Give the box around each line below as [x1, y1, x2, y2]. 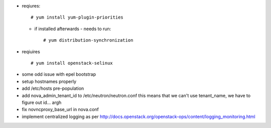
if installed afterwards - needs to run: [34, 26, 111, 32]
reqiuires [22, 48, 40, 55]
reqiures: [22, 3, 41, 9]
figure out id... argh [22, 99, 62, 105]
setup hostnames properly [22, 78, 77, 84]
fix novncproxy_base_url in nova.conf [22, 106, 99, 112]
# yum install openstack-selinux [31, 60, 113, 66]
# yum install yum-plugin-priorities [31, 15, 124, 20]
